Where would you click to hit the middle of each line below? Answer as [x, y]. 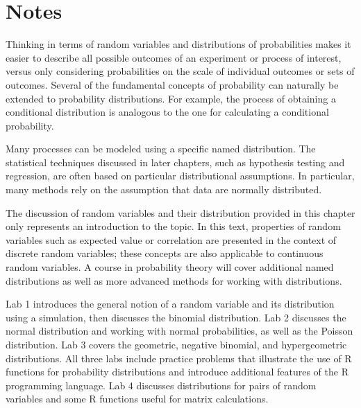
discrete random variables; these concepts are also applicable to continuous [165, 253]
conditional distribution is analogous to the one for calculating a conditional [167, 112]
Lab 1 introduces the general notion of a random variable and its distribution [170, 304]
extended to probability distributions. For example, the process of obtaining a [171, 98]
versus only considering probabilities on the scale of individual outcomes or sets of [180, 71]
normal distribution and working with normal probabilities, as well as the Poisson [179, 331]
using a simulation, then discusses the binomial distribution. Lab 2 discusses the [176, 317]
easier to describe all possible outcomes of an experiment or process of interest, [174, 57]
